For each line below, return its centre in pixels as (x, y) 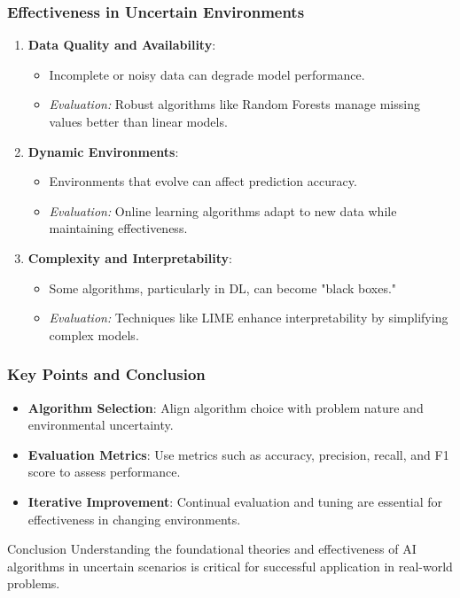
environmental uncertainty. (101, 425)
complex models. (94, 334)
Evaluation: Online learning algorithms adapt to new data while (223, 210)
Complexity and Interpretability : (130, 257)
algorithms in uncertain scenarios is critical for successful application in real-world (230, 566)
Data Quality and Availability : (122, 45)
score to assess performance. (104, 472)
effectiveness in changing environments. (134, 519)
